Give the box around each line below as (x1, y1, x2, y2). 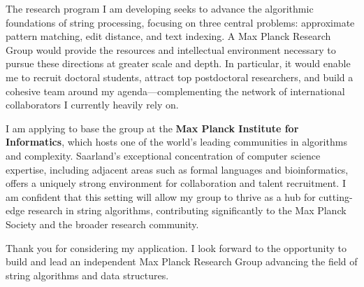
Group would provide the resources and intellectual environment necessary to (6, 42, 336, 57)
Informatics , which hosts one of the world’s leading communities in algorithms (6, 134, 347, 149)
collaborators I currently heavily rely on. (6, 97, 179, 112)
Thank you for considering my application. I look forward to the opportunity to (6, 240, 347, 255)
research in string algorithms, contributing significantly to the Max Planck (27, 203, 347, 218)
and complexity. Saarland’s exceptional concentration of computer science (6, 148, 321, 162)
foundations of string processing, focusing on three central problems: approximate (6, 15, 355, 29)
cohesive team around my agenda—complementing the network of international (6, 83, 345, 98)
